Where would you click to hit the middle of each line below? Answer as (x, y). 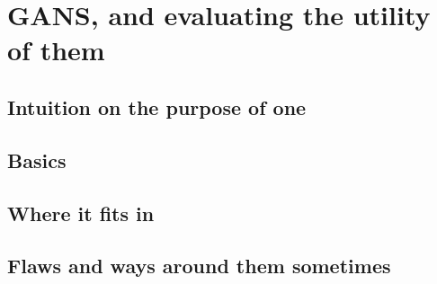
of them (56, 50)
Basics (37, 160)
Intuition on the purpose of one (157, 106)
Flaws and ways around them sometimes (199, 266)
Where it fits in (81, 213)
